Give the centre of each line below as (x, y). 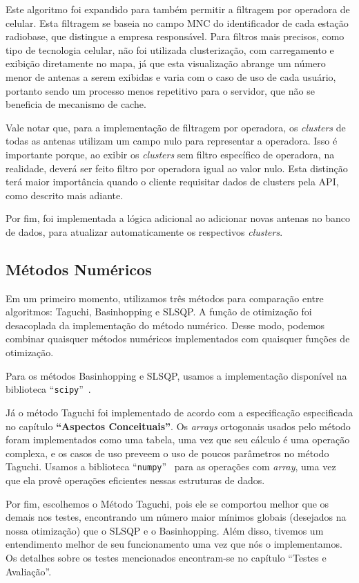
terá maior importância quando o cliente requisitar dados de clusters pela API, (172, 182)
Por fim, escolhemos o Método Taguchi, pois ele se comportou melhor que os (167, 503)
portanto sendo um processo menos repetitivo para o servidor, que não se (160, 90)
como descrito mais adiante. (65, 195)
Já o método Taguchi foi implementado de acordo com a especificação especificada (179, 412)
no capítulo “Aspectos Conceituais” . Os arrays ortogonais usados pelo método (178, 426)
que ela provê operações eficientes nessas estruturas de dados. (135, 480)
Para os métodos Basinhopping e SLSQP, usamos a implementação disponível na (176, 375)
